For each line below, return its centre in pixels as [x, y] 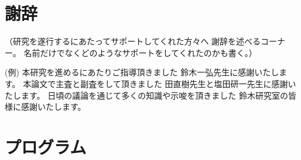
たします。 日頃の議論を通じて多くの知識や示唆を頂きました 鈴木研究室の [146, 95]
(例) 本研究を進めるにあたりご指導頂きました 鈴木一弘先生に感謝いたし [142, 72]
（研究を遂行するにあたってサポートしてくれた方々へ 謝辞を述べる [133, 41]
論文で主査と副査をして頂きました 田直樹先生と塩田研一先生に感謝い [164, 83]
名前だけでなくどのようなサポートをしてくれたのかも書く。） [140, 52]
